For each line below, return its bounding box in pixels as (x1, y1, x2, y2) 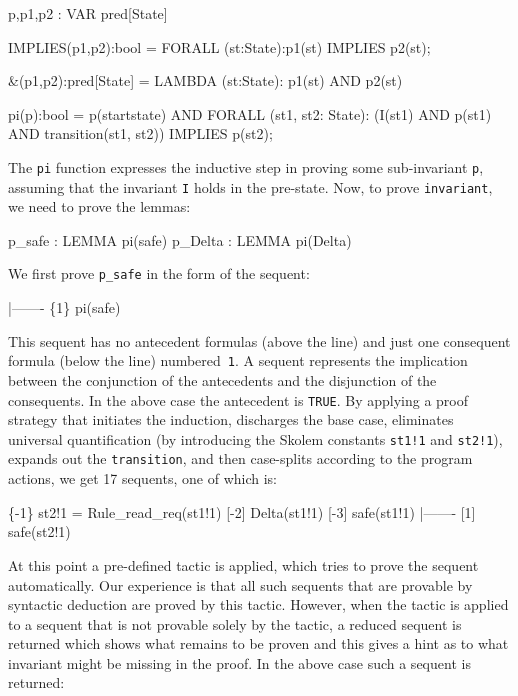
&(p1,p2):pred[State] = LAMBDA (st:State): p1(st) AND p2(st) (8, 70, 403, 91)
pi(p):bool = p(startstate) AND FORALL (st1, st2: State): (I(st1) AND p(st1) (8, 103, 492, 124)
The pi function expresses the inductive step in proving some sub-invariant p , (8, 156, 484, 177)
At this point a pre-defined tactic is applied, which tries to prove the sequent (8, 554, 479, 575)
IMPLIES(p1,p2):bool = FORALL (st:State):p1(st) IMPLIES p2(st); (8, 36, 431, 57)
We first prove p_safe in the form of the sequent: (8, 263, 310, 284)
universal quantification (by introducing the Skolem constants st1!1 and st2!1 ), (8, 428, 503, 449)
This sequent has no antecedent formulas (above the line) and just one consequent (8, 330, 511, 351)
